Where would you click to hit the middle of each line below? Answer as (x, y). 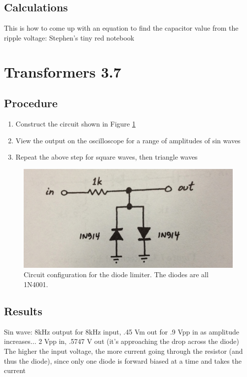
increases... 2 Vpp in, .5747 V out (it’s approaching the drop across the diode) (122, 341)
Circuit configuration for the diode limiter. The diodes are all (116, 274)
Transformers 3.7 (63, 71)
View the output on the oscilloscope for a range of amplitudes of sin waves (128, 140)
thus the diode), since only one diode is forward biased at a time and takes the (123, 360)
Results (23, 311)
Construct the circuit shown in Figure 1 (75, 123)
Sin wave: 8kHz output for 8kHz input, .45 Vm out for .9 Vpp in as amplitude (122, 331)
